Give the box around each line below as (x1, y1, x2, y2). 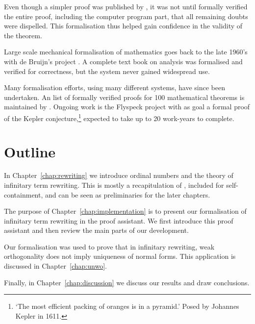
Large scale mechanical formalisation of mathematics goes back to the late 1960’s (4, 47, 248, 57)
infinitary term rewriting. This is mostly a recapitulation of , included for (4, 179, 224, 190)
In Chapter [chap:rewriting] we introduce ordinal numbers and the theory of (4, 170, 233, 180)
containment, (4, 189, 43, 199)
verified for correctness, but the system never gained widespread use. (4, 66, 210, 76)
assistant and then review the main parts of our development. (4, 225, 189, 235)
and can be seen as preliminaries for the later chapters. (45, 189, 210, 199)
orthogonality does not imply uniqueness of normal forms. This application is (4, 251, 236, 261)
